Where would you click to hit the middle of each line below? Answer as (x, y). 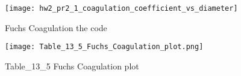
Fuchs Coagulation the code (56, 27)
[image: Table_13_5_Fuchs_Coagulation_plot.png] (104, 47)
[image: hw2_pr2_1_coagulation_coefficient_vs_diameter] (121, 8)
